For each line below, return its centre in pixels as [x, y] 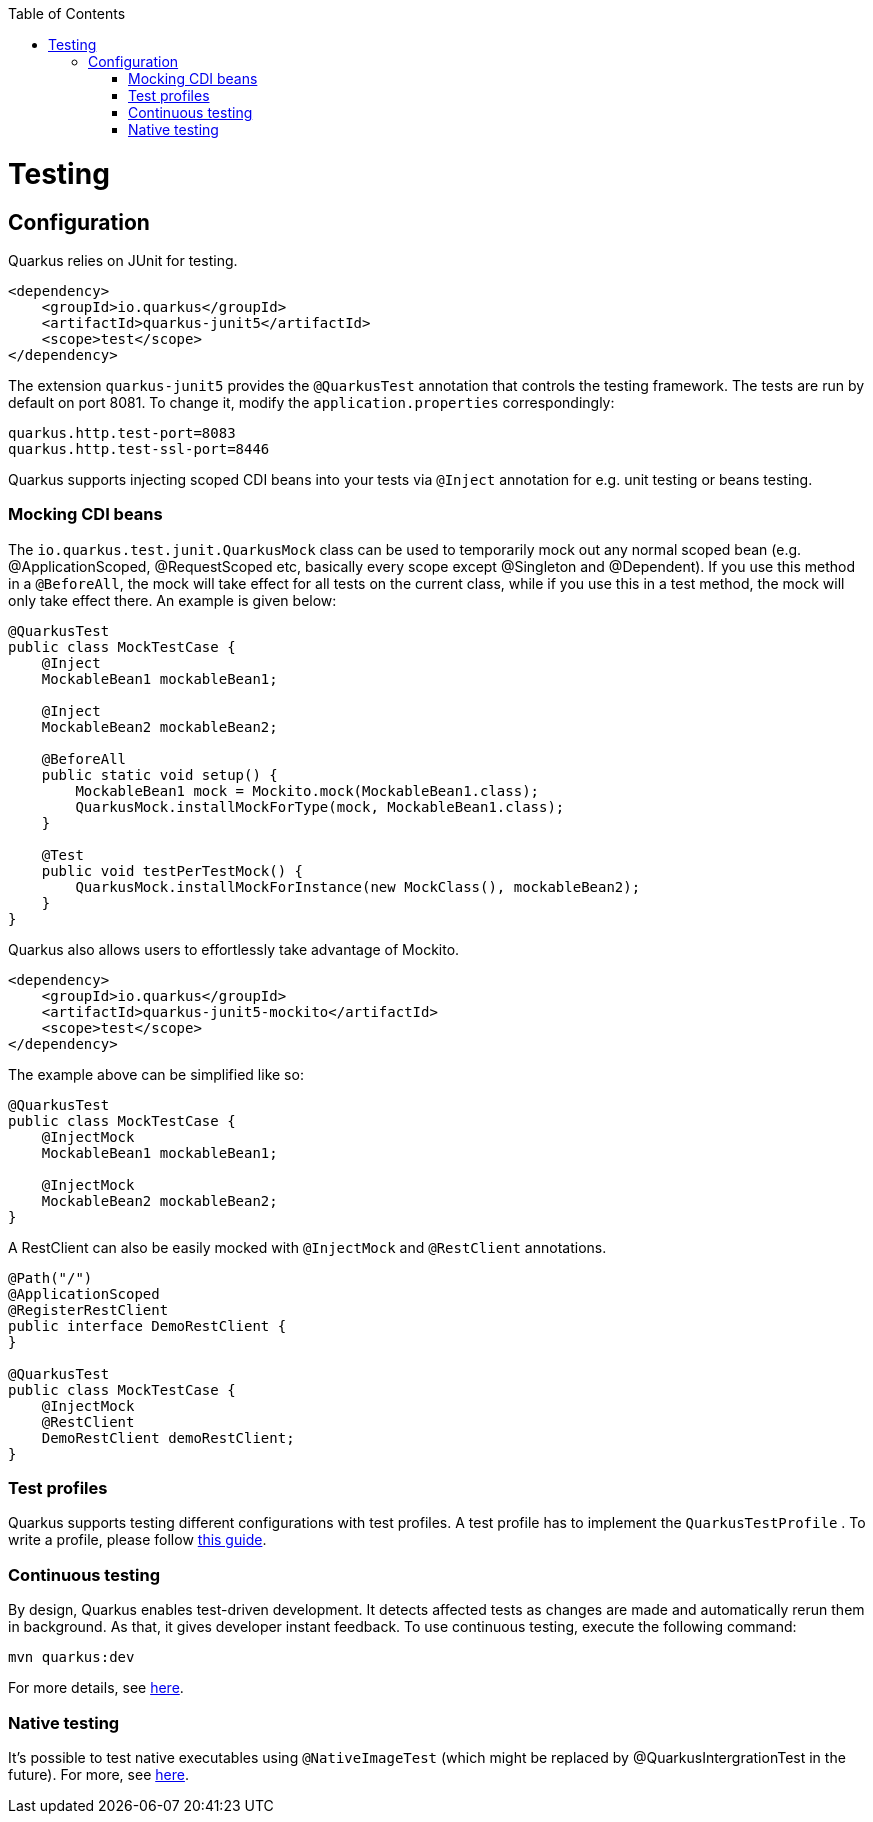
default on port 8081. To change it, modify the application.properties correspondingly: [311, 402]
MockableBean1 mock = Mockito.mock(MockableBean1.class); [307, 790]
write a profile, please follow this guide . [137, 1540]
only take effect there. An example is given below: [172, 600]
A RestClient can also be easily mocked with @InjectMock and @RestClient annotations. [307, 1247]
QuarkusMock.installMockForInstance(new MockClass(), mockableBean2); [358, 886]
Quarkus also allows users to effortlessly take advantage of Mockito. [234, 949]
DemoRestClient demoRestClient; [168, 1437]
